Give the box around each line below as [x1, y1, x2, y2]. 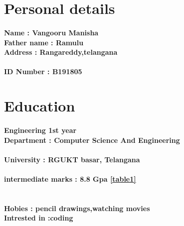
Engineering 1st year [4, 124, 77, 135]
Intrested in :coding [4, 213, 73, 223]
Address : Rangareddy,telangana [4, 47, 118, 57]
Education [4, 96, 75, 116]
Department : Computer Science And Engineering [4, 134, 180, 145]
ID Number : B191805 [4, 66, 82, 77]
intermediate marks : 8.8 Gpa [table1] [4, 173, 136, 184]
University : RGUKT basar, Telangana [4, 154, 140, 164]
